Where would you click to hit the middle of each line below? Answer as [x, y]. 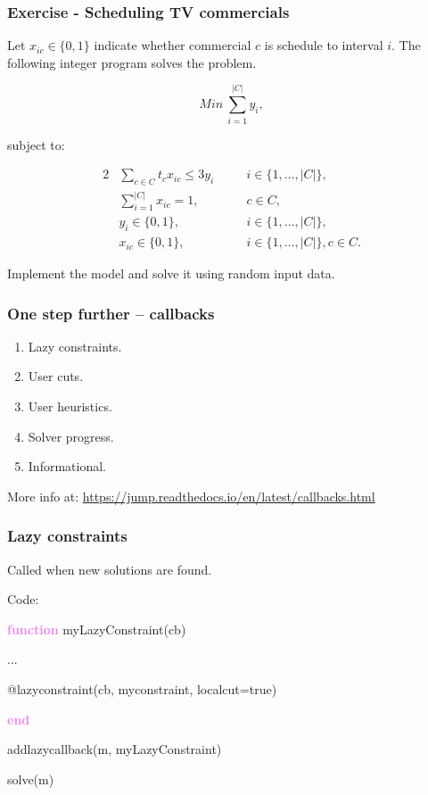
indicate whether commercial [173, 45]
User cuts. [56, 376]
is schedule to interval [324, 45]
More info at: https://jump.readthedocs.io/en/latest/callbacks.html [191, 496]
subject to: [36, 144]
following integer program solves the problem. [132, 62]
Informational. [67, 466]
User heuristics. [70, 406]
